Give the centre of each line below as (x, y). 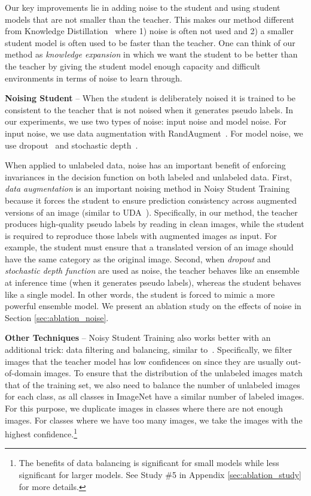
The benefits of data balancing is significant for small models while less (149, 463)
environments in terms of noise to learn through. (94, 78)
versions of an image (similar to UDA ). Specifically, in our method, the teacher (151, 212)
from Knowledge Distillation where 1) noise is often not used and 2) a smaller (149, 31)
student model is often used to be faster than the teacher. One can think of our (150, 42)
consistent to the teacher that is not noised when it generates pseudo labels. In (149, 109)
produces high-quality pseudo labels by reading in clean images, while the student (155, 224)
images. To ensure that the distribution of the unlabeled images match (173, 373)
